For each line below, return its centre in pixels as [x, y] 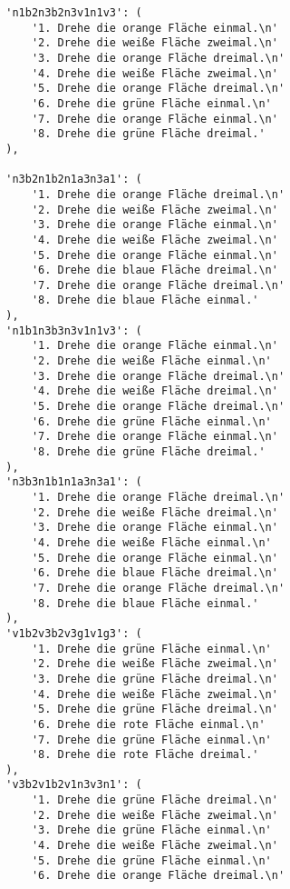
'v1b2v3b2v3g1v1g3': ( [74, 633]
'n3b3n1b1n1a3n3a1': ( [74, 482]
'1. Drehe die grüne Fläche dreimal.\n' [155, 800]
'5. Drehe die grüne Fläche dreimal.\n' [155, 709]
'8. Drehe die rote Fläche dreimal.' [145, 755]
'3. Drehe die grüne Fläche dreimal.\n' [155, 679]
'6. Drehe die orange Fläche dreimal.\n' [158, 876]
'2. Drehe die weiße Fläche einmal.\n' [151, 361]
